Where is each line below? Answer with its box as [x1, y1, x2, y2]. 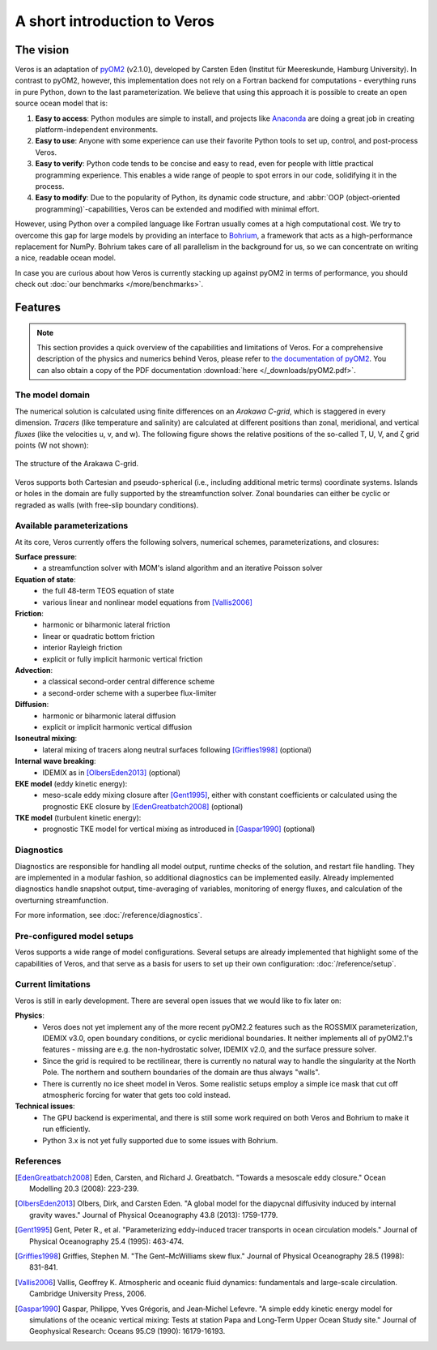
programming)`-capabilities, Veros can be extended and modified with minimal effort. [35, 204, 320, 214]
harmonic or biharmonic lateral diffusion [42, 710, 176, 721]
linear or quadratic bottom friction [42, 631, 155, 641]
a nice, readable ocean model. [15, 253, 117, 263]
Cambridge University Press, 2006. [29, 1289, 146, 1299]
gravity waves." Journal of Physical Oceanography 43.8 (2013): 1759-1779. [29, 1210, 278, 1219]
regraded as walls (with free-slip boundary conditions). [15, 499, 199, 510]
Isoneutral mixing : [15, 734, 78, 744]
